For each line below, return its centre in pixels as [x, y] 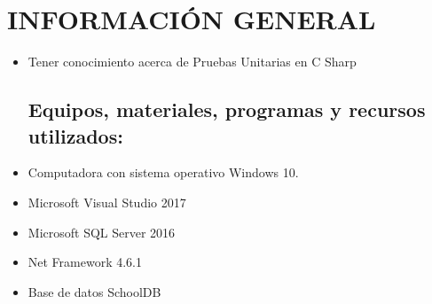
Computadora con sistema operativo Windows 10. [163, 172]
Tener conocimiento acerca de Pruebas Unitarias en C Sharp [192, 62]
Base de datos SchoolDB [94, 291]
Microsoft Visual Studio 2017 [107, 202]
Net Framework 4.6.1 [85, 262]
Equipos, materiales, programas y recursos [227, 109]
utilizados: [75, 135]
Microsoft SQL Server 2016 [102, 232]
